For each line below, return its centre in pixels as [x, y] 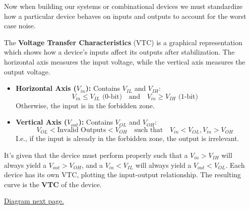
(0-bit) [112, 97]
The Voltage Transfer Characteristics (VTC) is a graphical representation [123, 42]
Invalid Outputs [82, 130]
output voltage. [27, 71]
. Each [235, 165]
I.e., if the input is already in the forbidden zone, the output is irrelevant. [127, 138]
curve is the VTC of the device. [53, 184]
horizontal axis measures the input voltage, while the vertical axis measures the [125, 61]
